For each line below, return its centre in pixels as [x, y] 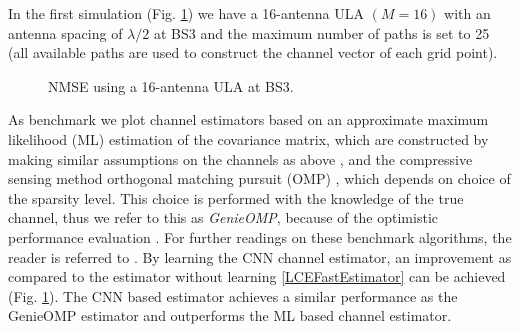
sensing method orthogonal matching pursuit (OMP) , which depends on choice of [259, 178]
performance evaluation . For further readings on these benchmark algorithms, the [260, 236]
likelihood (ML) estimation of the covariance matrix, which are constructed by [248, 138]
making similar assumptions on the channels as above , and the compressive [240, 158]
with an [467, 13]
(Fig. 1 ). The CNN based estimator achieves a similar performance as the [233, 295]
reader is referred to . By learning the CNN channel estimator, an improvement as [260, 256]
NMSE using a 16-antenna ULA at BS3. [171, 85]
